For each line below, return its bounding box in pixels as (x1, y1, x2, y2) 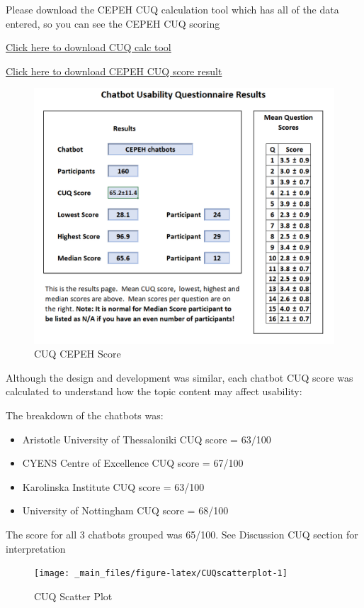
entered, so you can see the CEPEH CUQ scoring (6, 16, 220, 31)
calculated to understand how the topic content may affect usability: (6, 384, 302, 399)
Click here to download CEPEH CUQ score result (6, 63, 222, 78)
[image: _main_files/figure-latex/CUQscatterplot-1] (34, 568, 288, 579)
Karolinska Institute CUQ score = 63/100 (22, 479, 205, 494)
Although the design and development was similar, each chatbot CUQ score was (6, 370, 353, 385)
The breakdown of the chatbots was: (6, 407, 164, 422)
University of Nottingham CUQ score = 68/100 (22, 503, 229, 518)
